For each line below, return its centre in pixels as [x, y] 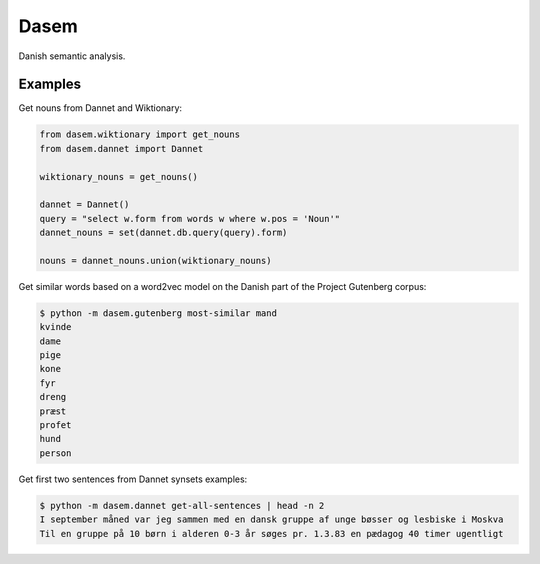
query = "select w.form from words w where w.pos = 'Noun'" [190, 218]
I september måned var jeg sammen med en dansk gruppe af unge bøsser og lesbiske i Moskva [271, 519]
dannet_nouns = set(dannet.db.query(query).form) [163, 233]
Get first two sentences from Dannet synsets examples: [133, 479]
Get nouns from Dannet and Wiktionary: [100, 108]
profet [55, 425]
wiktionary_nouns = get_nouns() [119, 176]
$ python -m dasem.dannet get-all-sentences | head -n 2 [182, 505]
